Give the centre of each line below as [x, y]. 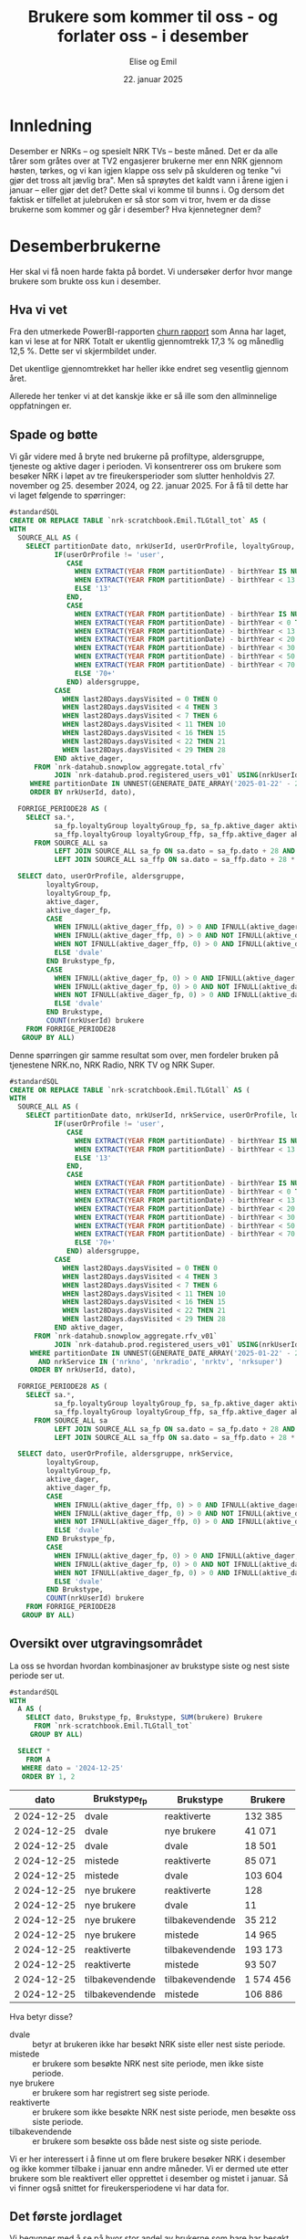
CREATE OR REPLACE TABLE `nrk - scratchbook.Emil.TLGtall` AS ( [130, 1090]
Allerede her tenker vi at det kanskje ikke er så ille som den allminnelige [143, 396]
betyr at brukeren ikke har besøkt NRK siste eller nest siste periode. [159, 2044]
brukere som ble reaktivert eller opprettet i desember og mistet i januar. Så [149, 2178]
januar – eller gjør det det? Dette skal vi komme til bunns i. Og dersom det [147, 190]
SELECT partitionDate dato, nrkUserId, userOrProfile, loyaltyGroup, [161, 546]
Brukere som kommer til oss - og [153, 17]
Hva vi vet [39, 310]
